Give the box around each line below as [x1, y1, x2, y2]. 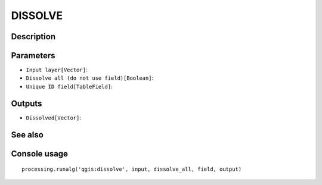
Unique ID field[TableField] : [26, 83, 113, 90]
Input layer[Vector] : [26, 66, 88, 74]
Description [11, 32, 56, 42]
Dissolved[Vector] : [26, 114, 82, 121]
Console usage [11, 149, 69, 159]
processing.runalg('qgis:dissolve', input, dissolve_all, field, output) [21, 166, 242, 173]
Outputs [11, 98, 42, 108]
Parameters [11, 51, 55, 61]
